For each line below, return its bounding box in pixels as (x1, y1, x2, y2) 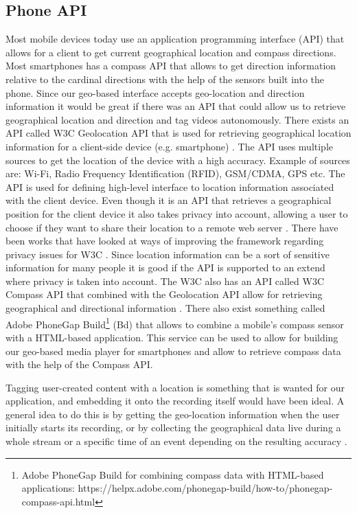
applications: (21, 481, 75, 495)
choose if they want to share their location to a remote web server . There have (5, 220, 338, 234)
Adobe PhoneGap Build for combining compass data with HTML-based (21, 467, 324, 481)
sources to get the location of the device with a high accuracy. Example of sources (5, 152, 350, 167)
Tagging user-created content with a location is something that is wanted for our (5, 380, 345, 394)
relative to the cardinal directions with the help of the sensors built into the (5, 71, 325, 86)
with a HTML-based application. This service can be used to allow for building (5, 330, 338, 344)
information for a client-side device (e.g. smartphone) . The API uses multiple (5, 139, 334, 153)
